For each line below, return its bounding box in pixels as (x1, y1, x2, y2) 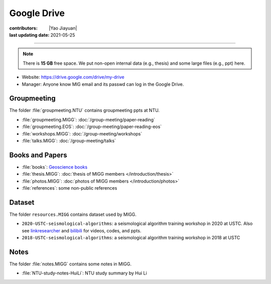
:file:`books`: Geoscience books (22, 164, 88, 170)
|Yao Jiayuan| (49, 25, 77, 31)
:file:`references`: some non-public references (22, 185, 117, 191)
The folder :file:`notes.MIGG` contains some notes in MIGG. (9, 261, 131, 267)
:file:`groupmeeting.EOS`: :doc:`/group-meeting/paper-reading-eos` (22, 123, 162, 130)
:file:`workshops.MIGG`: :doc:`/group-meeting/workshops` (22, 130, 143, 136)
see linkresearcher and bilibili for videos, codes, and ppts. (22, 227, 142, 233)
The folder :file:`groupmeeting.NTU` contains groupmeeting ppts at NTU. (9, 107, 160, 113)
